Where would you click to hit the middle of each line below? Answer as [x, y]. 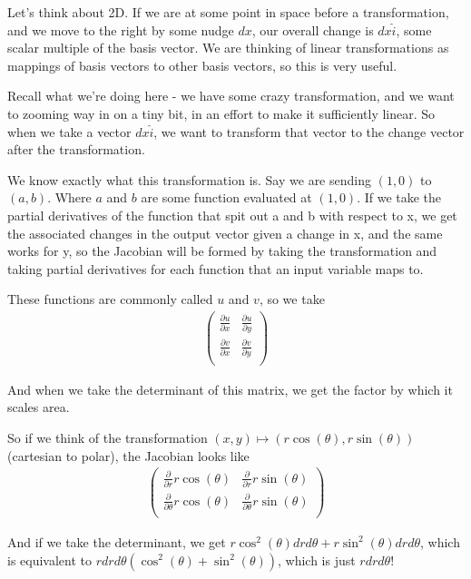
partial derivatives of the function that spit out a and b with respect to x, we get [232, 215]
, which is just [316, 559]
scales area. [39, 407]
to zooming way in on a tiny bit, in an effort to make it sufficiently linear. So [221, 113]
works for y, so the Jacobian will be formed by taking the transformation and [222, 251]
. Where [69, 197]
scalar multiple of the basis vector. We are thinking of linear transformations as [228, 48]
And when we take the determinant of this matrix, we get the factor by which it [230, 389]
